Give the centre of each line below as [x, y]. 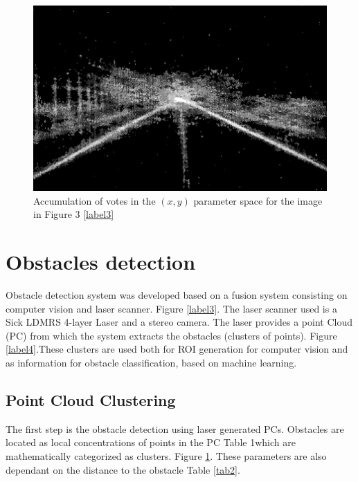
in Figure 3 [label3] [74, 214]
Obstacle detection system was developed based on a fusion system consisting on [177, 295]
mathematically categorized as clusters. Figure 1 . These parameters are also [166, 455]
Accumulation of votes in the [95, 200]
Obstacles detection [101, 262]
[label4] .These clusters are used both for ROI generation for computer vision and [177, 349]
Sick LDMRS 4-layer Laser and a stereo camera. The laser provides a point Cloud [179, 322]
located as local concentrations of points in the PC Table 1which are [151, 442]
